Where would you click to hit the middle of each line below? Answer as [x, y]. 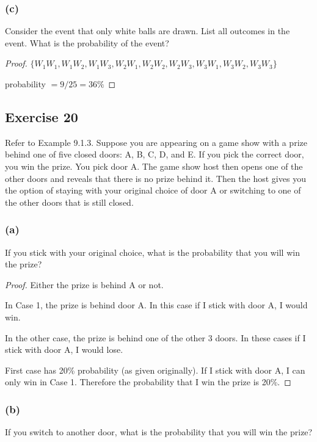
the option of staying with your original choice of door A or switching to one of [153, 190]
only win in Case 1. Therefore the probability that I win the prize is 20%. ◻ [148, 382]
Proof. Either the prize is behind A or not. [84, 284]
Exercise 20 [42, 116]
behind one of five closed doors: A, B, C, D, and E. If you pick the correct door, [155, 154]
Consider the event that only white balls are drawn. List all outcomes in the [148, 31]
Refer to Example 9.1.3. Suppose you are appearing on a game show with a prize [156, 142]
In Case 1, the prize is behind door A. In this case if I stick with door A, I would [156, 305]
